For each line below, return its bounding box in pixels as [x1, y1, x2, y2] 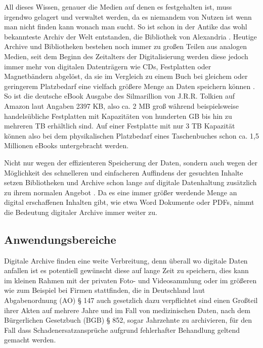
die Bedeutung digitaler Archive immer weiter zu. [4, 206, 157, 217]
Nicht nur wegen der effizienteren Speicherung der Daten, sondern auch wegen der [4, 157, 258, 167]
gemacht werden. [4, 334, 56, 345]
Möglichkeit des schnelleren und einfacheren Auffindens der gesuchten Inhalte [4, 167, 243, 178]
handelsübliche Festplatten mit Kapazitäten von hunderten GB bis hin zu [4, 110, 232, 121]
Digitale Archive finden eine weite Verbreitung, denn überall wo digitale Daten [4, 255, 248, 266]
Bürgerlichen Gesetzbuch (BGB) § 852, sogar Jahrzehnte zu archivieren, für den [4, 315, 252, 325]
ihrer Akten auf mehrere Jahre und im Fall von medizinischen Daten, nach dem [4, 304, 250, 315]
